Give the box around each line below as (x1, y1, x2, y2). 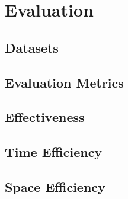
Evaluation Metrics (5, 73, 124, 91)
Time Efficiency (5, 143, 103, 161)
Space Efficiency (5, 177, 105, 195)
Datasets (5, 38, 59, 56)
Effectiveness (5, 108, 85, 126)
